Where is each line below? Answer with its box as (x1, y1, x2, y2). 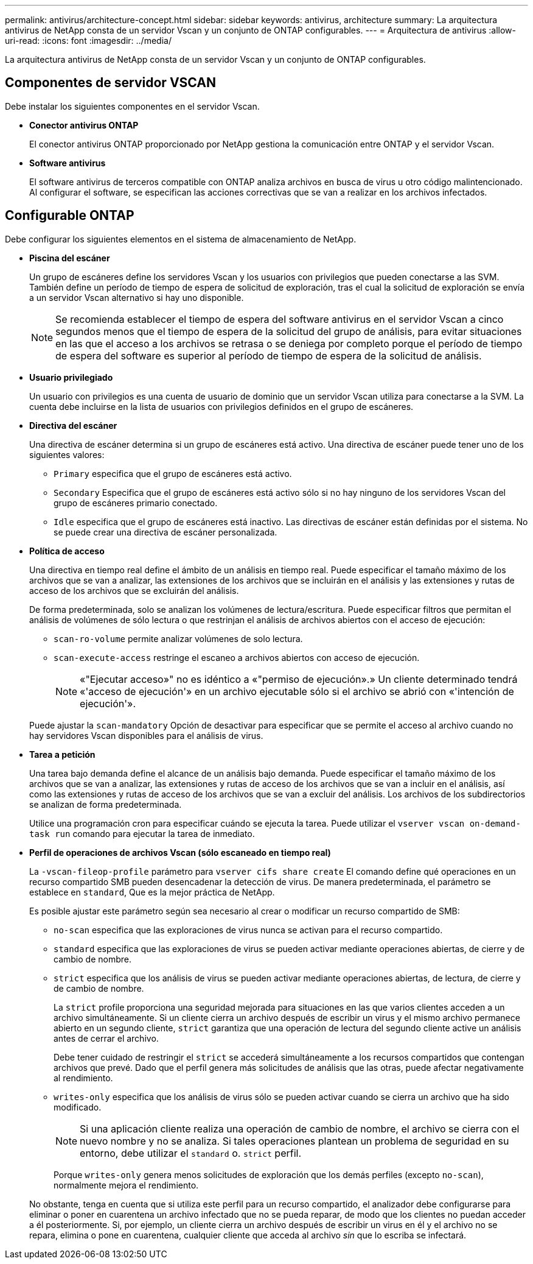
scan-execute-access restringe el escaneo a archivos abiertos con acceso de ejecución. (54, 652, 420, 663)
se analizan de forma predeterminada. (29, 799, 182, 810)
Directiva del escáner (29, 420, 117, 431)
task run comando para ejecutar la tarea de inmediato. (29, 828, 255, 839)
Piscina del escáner (29, 252, 110, 263)
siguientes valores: (29, 449, 105, 460)
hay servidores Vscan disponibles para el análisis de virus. (29, 730, 263, 741)
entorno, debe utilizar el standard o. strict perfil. (80, 1146, 302, 1159)
